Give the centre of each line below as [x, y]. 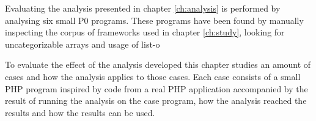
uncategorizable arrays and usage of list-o [83, 44]
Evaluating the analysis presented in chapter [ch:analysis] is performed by [143, 8]
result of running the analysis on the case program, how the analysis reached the [156, 101]
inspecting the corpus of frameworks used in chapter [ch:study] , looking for [145, 32]
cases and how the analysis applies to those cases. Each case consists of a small [153, 76]
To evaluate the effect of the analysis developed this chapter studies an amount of [158, 64]
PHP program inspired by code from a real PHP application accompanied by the [156, 88]
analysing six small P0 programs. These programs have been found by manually [154, 20]
